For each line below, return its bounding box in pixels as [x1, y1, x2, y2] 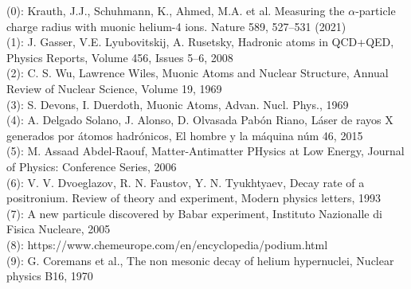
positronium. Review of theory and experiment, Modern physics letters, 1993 [6, 189, 382, 206]
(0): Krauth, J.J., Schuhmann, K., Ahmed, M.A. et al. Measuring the [6, 2, 345, 18]
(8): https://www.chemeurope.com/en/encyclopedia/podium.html [6, 236, 328, 252]
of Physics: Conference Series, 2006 [6, 158, 177, 174]
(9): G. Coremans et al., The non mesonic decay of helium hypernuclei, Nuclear [6, 252, 394, 268]
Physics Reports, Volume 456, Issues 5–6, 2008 [6, 49, 233, 65]
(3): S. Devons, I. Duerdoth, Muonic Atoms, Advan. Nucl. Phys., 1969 [6, 96, 349, 112]
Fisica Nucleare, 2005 [6, 221, 111, 237]
